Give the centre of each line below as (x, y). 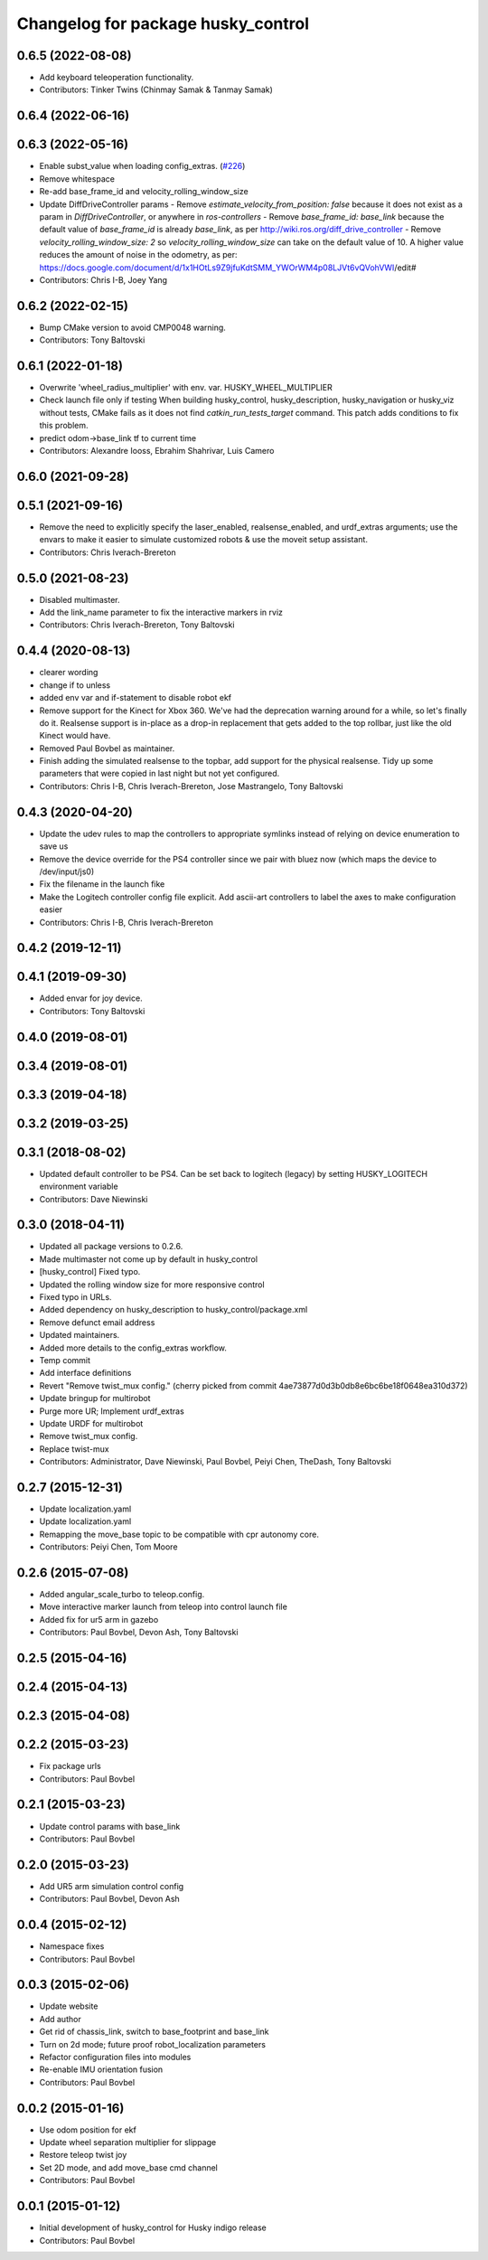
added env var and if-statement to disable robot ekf (136, 698)
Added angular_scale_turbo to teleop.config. (122, 1595)
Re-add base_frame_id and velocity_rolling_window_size (144, 192)
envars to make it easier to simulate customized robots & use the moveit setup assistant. (203, 540)
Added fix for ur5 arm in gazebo (99, 1619)
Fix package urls (70, 1766)
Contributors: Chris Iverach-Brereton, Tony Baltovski (137, 625)
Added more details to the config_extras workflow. (133, 1348)
